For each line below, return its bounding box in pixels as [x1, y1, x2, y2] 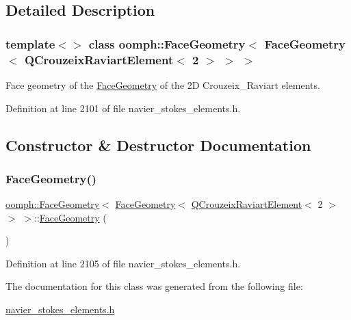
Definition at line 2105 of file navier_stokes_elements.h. [5, 256, 241, 270]
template [5, 35, 55, 52]
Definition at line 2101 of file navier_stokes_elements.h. [5, 101, 241, 115]
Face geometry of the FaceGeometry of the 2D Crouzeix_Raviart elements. [5, 77, 320, 92]
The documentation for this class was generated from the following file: [5, 279, 303, 293]
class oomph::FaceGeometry [88, 35, 246, 52]
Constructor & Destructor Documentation [5, 134, 311, 155]
